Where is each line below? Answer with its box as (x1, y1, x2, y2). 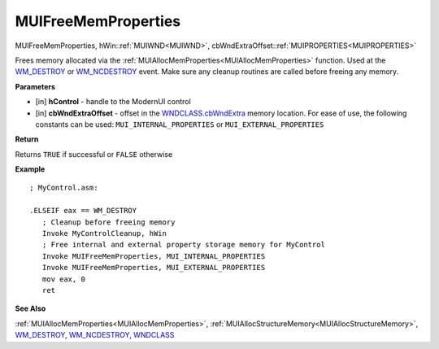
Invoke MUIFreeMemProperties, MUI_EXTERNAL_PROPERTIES (41, 263, 266, 273)
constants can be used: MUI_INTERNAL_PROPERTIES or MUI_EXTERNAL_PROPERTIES (35, 119, 324, 129)
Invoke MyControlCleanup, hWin (41, 229, 167, 238)
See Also (15, 303, 46, 313)
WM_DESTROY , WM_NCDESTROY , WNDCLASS (15, 330, 175, 340)
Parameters (15, 81, 56, 91)
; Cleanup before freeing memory (41, 217, 176, 227)
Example (15, 164, 46, 174)
